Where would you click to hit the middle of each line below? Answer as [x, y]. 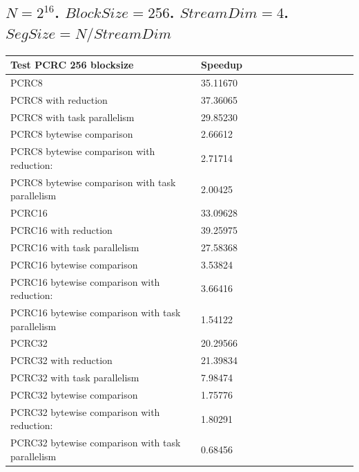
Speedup [222, 65]
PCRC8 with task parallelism [72, 117]
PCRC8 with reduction [59, 99]
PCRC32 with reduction [61, 360]
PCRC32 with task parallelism [75, 378]
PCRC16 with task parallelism [75, 247]
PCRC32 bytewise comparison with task [96, 443]
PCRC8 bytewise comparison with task [93, 182]
